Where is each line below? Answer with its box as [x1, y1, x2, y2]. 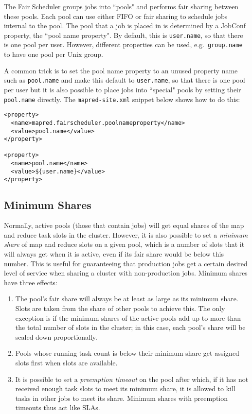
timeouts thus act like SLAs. [15, 402, 100, 413]
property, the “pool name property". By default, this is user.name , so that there [4, 30, 243, 40]
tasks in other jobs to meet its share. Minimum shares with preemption [15, 393, 228, 403]
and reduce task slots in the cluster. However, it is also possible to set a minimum [4, 229, 248, 240]
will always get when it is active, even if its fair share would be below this [4, 249, 224, 259]
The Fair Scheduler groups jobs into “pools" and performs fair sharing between [4, 1, 239, 11]
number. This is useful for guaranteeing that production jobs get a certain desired [4, 258, 248, 268]
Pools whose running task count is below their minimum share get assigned [15, 348, 239, 358]
